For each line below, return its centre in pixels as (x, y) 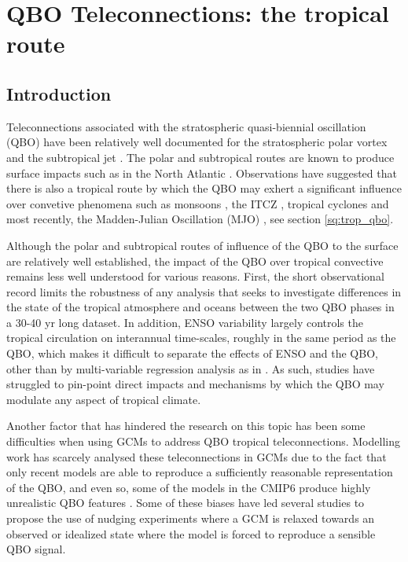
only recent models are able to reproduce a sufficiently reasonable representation (200, 472)
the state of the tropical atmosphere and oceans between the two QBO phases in (200, 307)
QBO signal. (36, 549)
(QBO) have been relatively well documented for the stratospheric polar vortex (197, 142)
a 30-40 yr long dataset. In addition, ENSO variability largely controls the (185, 322)
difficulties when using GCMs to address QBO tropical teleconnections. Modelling (203, 441)
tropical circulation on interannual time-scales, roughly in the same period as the (201, 338)
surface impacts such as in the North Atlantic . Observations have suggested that (202, 173)
